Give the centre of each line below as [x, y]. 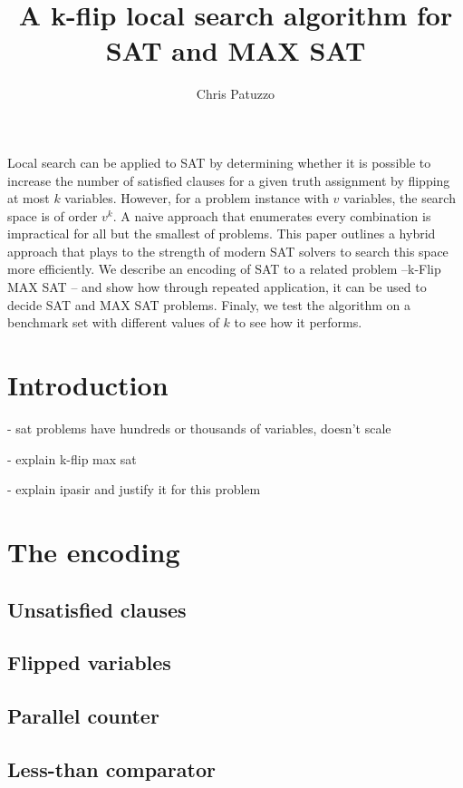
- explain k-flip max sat [72, 458]
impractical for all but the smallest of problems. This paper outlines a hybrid [222, 233]
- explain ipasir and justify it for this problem [134, 489]
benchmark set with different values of [113, 322]
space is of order [53, 215]
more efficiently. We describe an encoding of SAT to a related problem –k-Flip [224, 269]
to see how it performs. [298, 322]
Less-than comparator [111, 769]
